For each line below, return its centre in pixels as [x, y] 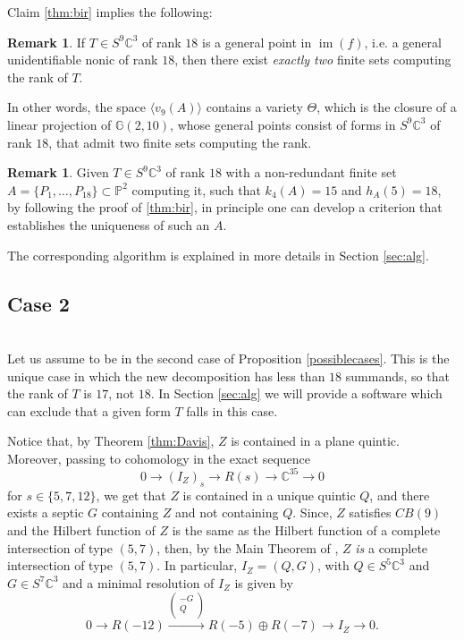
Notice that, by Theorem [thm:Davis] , [111, 441]
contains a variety [254, 107]
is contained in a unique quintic [269, 495]
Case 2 [38, 303]
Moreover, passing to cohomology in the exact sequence [159, 458]
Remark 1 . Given [58, 172]
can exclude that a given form [89, 410]
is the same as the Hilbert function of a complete [306, 529]
